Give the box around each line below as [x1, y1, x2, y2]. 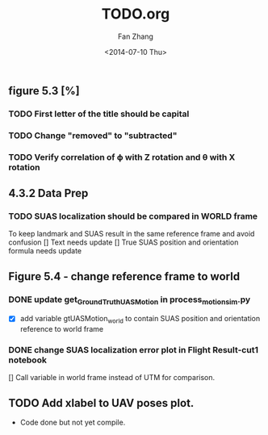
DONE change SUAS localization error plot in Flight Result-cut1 [8, 345, 258, 356]
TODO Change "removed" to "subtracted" [8, 130, 178, 141]
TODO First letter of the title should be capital [8, 108, 190, 119]
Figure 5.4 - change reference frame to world [8, 270, 241, 283]
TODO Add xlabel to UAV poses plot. [8, 396, 195, 410]
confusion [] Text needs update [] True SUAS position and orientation [8, 237, 239, 247]
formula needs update [8, 246, 82, 256]
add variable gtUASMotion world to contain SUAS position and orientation [19, 314, 261, 325]
